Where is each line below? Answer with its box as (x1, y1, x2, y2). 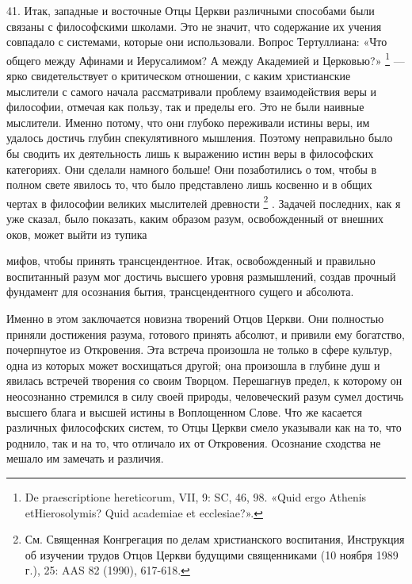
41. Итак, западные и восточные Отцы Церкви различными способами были (6, 2, 375, 18)
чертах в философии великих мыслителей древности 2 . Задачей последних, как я (6, 192, 401, 211)
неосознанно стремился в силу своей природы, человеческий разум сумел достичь (6, 387, 404, 404)
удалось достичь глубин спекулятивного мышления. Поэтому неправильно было (6, 129, 393, 146)
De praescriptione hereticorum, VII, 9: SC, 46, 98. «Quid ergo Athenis (25, 488, 367, 505)
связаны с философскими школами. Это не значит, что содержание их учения (6, 17, 382, 34)
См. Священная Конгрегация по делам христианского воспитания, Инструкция (25, 531, 405, 547)
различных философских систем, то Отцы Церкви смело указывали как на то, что (6, 419, 402, 436)
